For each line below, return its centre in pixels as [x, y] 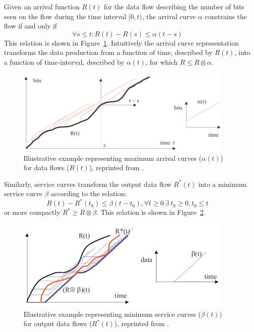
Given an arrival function [42, 6]
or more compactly [32, 212]
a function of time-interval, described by [64, 62]
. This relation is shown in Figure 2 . [151, 212]
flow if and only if [31, 26]
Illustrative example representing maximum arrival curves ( [113, 158]
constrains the [226, 16]
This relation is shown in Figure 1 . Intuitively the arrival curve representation [121, 42]
